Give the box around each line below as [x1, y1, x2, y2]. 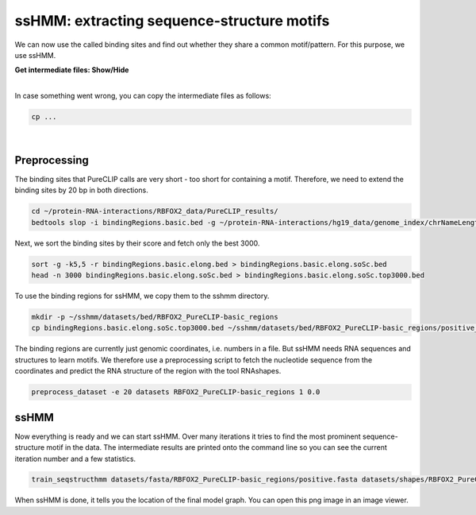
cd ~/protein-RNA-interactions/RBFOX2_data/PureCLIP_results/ [31, 207, 278, 216]
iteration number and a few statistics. [14, 454, 136, 463]
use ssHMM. [14, 50, 56, 60]
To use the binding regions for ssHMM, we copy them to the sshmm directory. [14, 291, 270, 301]
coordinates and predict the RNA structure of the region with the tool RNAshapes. [14, 366, 282, 376]
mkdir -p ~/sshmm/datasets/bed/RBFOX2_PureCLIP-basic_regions [31, 312, 278, 322]
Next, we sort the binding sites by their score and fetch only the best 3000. [14, 238, 260, 248]
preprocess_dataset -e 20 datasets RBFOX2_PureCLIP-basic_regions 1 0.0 [31, 388, 321, 397]
